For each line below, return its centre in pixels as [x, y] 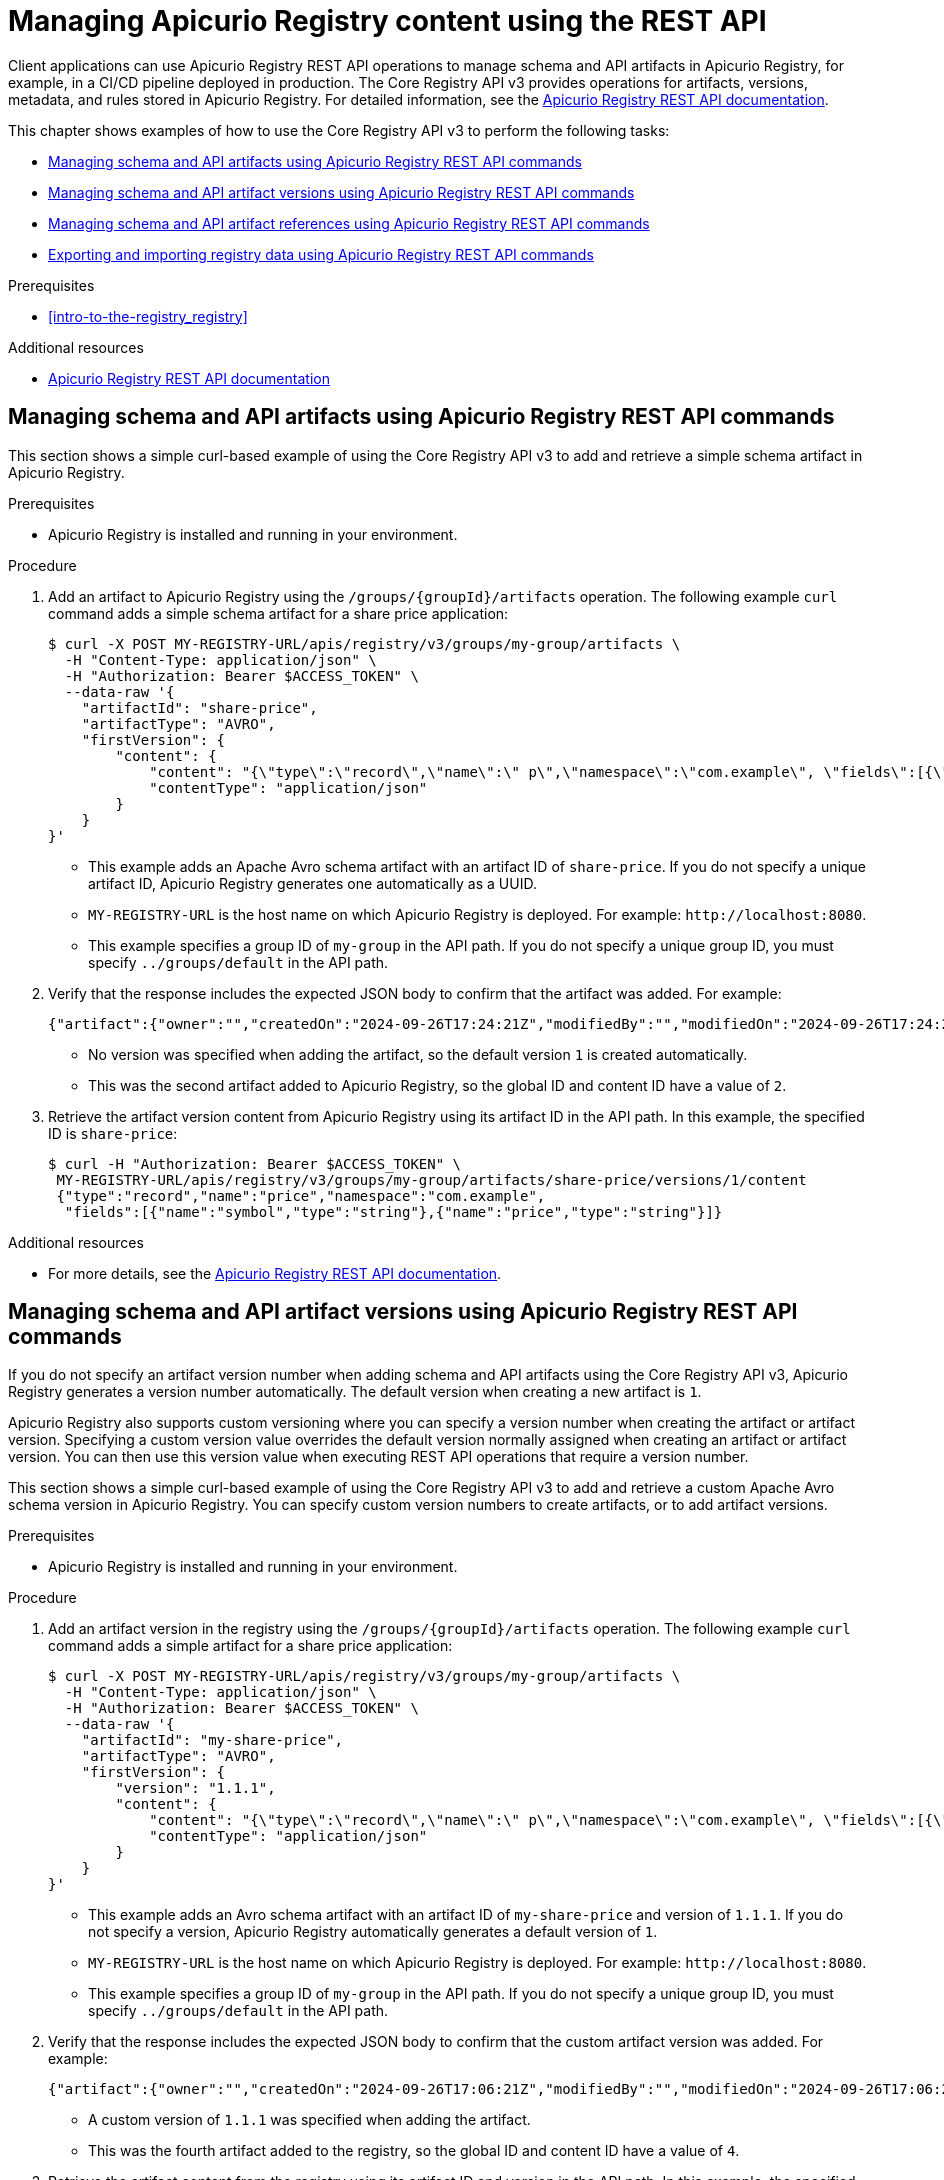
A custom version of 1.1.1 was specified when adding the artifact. [309, 2120]
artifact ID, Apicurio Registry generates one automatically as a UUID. [312, 883]
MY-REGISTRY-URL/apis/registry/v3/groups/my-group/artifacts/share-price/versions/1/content [431, 1179]
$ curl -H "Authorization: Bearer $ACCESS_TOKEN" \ [255, 1163]
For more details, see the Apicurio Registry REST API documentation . [275, 1273]
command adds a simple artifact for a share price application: [250, 1646]
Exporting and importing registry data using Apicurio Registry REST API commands [321, 254]
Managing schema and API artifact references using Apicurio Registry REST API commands [349, 223]
